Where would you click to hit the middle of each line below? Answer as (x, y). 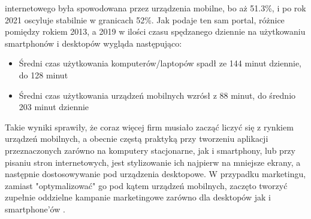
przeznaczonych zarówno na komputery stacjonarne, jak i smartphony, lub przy (150, 150)
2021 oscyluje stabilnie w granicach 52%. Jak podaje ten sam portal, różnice (145, 19)
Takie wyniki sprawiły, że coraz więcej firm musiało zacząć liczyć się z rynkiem (149, 127)
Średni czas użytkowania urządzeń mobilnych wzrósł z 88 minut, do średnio (157, 95)
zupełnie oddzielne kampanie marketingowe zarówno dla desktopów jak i (138, 197)
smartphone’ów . (35, 209)
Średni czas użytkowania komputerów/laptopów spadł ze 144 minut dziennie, (160, 63)
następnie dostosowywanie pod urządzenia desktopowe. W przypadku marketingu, (155, 174)
